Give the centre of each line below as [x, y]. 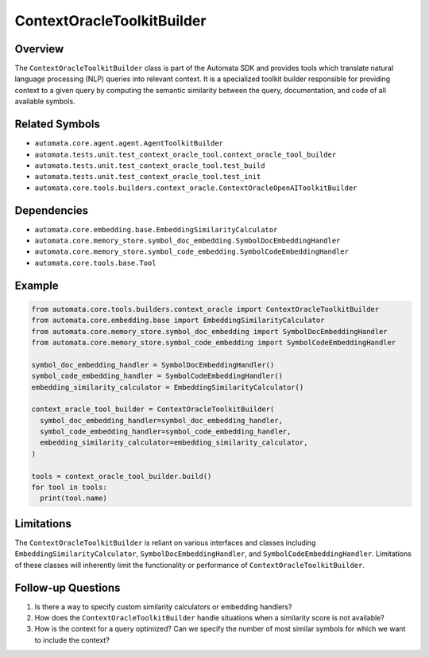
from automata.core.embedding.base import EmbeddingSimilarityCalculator [178, 321]
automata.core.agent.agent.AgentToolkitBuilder [129, 144]
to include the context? [72, 640]
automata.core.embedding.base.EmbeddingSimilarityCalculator [156, 229]
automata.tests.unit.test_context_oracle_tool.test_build [150, 165]
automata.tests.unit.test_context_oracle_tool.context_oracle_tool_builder [186, 154]
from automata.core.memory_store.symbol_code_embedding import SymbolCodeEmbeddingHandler [214, 342]
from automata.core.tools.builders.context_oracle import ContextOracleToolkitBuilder [205, 309]
